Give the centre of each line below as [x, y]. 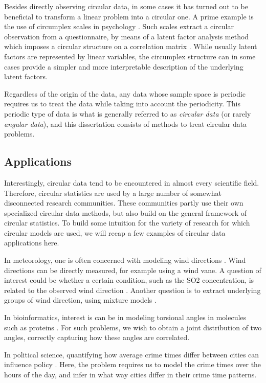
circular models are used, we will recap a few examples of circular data [115, 232]
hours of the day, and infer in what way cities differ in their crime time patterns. [130, 375]
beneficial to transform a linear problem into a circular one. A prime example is [129, 16]
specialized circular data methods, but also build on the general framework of [126, 212]
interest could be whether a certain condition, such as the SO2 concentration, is [129, 280]
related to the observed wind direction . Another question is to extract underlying [132, 290]
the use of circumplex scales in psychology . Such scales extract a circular [119, 26]
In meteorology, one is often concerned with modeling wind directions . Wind [125, 260]
